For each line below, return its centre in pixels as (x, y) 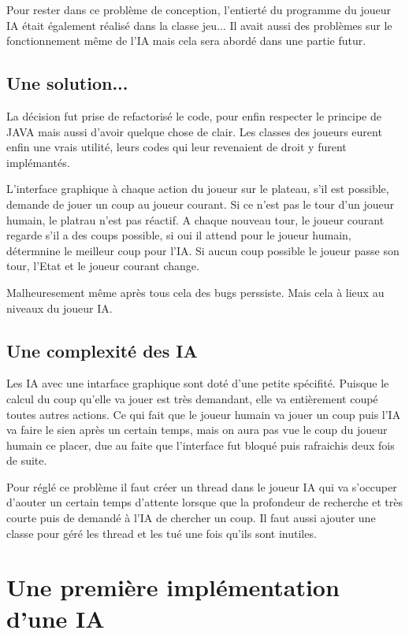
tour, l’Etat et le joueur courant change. (103, 266)
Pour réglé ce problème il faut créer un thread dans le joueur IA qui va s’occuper (202, 486)
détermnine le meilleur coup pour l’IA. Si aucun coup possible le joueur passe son (203, 250)
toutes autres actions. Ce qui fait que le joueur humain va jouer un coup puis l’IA (204, 414)
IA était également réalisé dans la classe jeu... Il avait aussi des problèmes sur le (199, 25)
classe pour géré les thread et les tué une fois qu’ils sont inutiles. (162, 533)
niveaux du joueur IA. (59, 308)
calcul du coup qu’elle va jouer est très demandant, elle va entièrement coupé (192, 398)
